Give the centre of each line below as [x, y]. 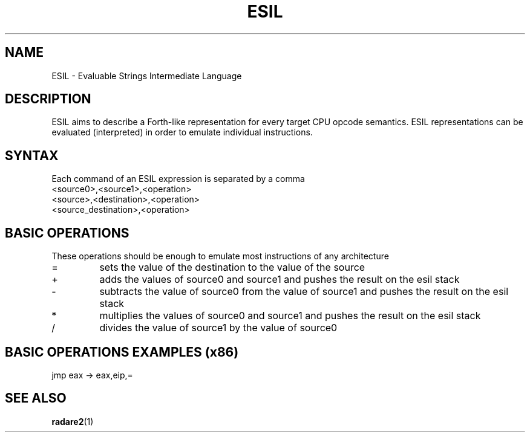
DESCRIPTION [48, 99]
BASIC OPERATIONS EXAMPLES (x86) [122, 352]
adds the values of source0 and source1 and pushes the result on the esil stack [280, 280]
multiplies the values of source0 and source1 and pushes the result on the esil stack [290, 316]
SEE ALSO [36, 398]
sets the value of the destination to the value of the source [232, 267]
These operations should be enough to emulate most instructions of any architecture [220, 256]
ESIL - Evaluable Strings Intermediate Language [147, 76]
